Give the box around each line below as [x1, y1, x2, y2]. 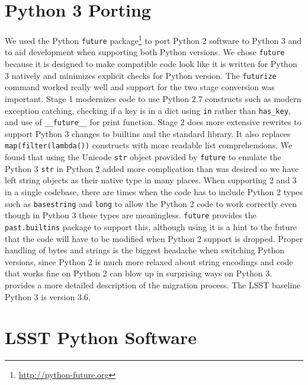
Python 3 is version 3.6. [5, 290, 91, 303]
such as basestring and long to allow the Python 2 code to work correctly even [5, 197, 297, 209]
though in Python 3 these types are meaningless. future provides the [5, 209, 256, 221]
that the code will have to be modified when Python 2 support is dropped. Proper [5, 232, 303, 244]
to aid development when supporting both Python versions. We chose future [5, 46, 285, 58]
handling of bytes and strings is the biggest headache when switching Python [5, 244, 285, 256]
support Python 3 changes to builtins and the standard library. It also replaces [5, 127, 291, 139]
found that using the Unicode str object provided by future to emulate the [5, 151, 281, 163]
